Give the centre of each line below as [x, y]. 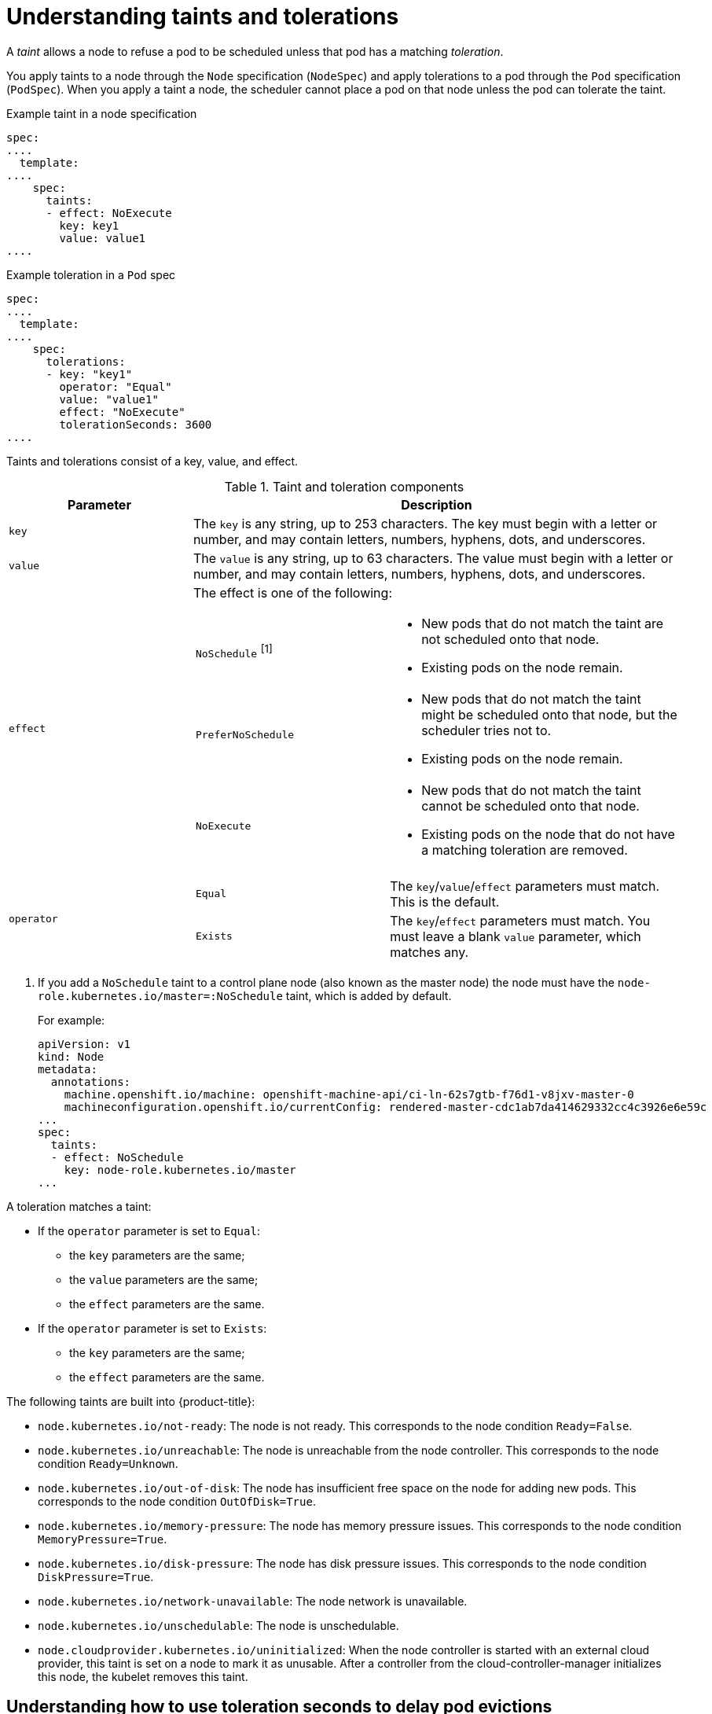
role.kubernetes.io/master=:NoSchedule [160, 996]
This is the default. [445, 901]
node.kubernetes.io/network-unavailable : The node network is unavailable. [253, 1601]
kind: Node [71, 1056]
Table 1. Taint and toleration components [344, 486]
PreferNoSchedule [245, 735]
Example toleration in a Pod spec [91, 274]
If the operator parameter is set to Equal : [149, 1230]
